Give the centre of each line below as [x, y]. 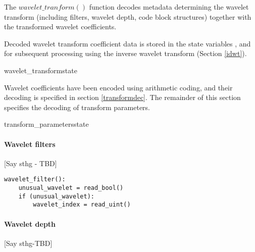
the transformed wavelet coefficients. [60, 27]
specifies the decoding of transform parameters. [77, 107]
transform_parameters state [46, 124]
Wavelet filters [30, 144]
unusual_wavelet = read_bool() [71, 188]
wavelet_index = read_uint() [82, 205]
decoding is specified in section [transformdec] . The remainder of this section [122, 97]
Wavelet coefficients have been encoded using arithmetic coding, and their [118, 87]
